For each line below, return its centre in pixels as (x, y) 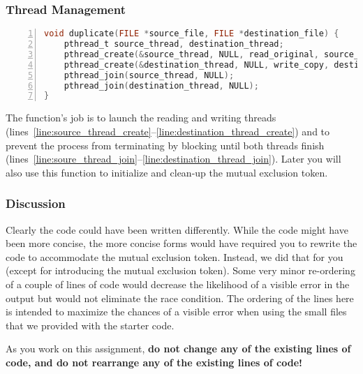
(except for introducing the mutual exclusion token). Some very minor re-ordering (180, 270)
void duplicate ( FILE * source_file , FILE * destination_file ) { (192, 34)
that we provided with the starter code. (90, 325)
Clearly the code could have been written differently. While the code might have (177, 229)
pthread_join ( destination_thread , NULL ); (161, 85)
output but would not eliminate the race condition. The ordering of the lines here (180, 298)
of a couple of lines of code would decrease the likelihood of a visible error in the (178, 284)
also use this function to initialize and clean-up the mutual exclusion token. (167, 172)
